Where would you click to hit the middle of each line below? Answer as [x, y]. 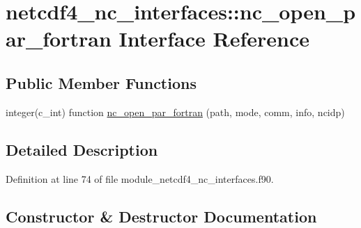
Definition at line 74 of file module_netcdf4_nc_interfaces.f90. [140, 178]
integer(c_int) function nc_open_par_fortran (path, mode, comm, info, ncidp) [175, 112]
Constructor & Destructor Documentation [161, 216]
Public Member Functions [101, 82]
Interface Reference [214, 39]
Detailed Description [82, 149]
